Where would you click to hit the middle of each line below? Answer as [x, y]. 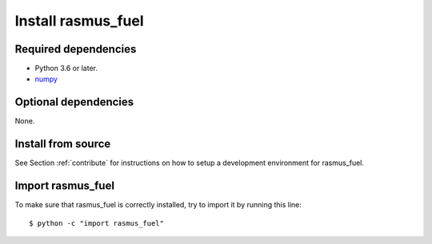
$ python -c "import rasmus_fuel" [96, 223]
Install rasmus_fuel [79, 21]
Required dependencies [76, 49]
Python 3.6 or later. [66, 69]
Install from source [63, 144]
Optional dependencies [74, 102]
